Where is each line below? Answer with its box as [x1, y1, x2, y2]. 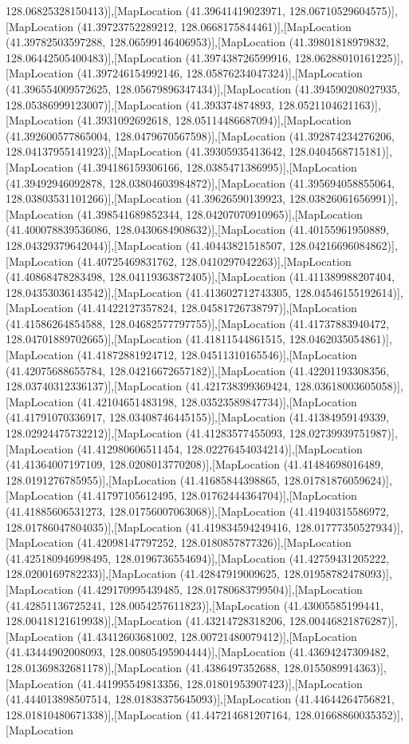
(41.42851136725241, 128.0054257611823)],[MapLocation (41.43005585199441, [6, 596, 383, 613]
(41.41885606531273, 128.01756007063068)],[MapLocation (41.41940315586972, [6, 503, 389, 519]
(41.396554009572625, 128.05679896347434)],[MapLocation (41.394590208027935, [6, 80, 400, 97]
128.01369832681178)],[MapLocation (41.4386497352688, [6, 659, 281, 675]
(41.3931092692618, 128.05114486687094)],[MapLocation [77, 112, 352, 129]
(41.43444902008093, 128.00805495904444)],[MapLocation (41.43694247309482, [6, 643, 389, 660]
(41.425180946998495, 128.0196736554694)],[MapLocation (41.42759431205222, [6, 549, 389, 566]
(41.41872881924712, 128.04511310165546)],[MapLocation [77, 346, 357, 363]
